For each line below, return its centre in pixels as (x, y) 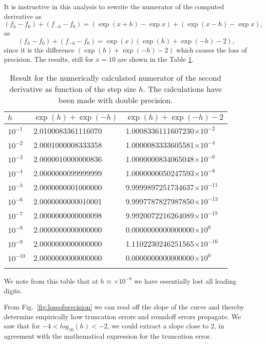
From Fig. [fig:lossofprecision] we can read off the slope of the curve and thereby (124, 307)
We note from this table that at (51, 281)
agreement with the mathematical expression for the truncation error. (108, 336)
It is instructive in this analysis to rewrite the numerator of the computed (114, 6)
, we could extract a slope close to (158, 326)
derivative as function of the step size (73, 89)
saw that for (22, 326)
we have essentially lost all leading (185, 281)
